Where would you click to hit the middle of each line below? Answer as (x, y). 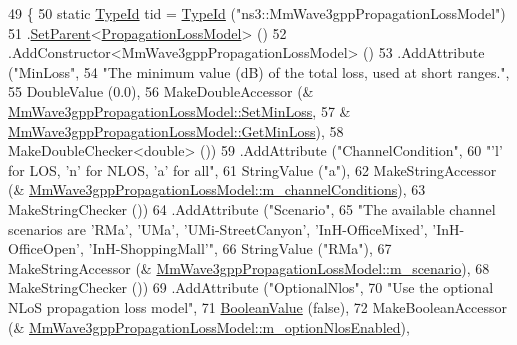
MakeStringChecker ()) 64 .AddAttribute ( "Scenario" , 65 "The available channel (252, 208)
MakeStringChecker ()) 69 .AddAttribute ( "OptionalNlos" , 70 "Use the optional (251, 287)
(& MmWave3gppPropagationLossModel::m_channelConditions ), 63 (217, 189)
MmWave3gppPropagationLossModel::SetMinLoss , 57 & (179, 110)
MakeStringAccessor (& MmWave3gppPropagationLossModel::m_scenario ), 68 (249, 267)
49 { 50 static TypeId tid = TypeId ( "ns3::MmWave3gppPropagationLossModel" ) (257, 13)
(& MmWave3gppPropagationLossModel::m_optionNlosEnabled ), (209, 326)
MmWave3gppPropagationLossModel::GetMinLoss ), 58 (176, 130)
